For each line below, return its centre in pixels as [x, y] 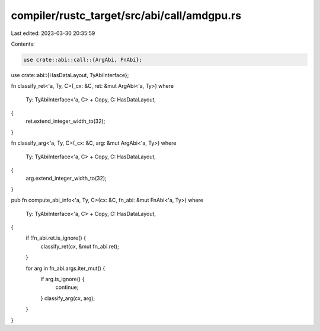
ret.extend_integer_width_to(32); [65, 121]
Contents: [23, 44]
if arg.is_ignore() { [63, 279]
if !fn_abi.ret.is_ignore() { [56, 238]
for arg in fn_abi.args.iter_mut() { [65, 268]
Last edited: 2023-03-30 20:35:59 [53, 33]
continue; [67, 287]
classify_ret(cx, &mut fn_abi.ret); [80, 246]
